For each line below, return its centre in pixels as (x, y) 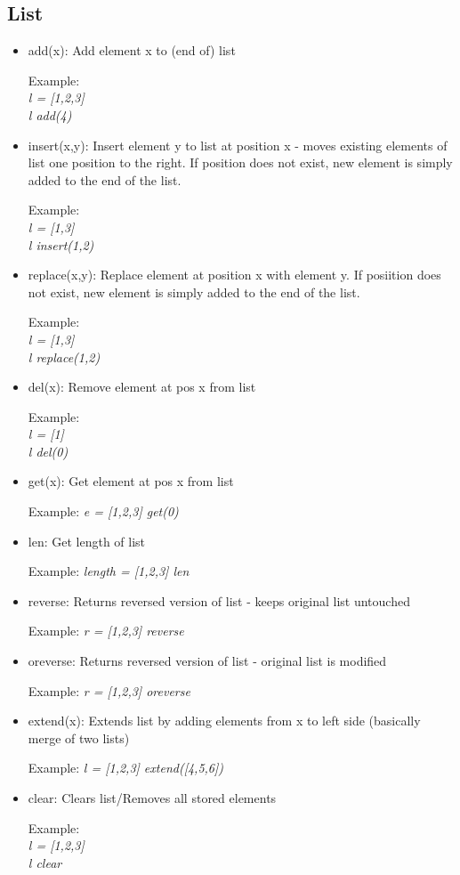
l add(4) (50, 114)
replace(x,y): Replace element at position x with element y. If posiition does (234, 275)
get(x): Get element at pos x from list (131, 481)
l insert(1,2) (61, 244)
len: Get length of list (87, 541)
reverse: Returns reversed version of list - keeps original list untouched (219, 600)
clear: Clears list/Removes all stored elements (152, 798)
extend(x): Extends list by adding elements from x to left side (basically (224, 721)
